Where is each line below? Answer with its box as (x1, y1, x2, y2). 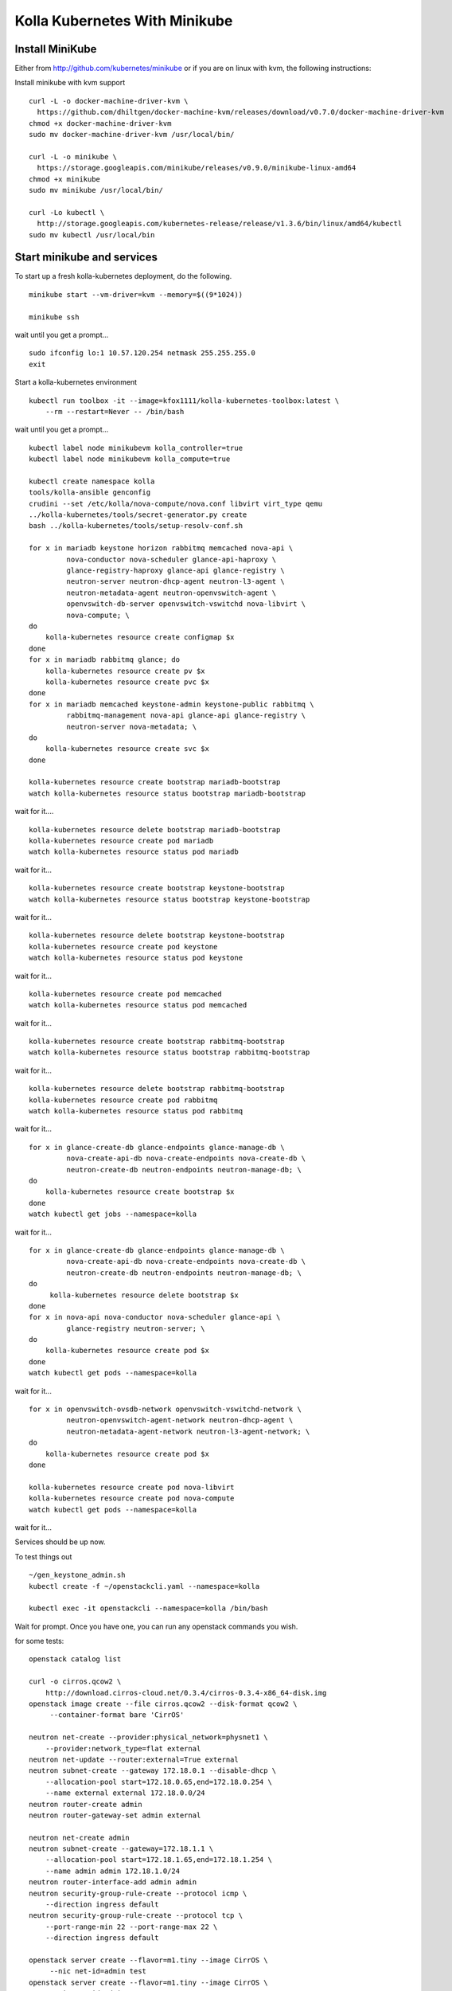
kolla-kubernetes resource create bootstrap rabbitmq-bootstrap (29, 1037, 286, 1046)
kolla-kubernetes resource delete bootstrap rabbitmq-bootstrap (29, 1084, 286, 1093)
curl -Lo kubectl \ (29, 208, 105, 217)
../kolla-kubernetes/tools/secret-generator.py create (29, 510, 247, 519)
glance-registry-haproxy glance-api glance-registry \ (66, 566, 286, 575)
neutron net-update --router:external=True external (29, 1754, 239, 1764)
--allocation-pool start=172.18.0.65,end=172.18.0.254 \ (45, 1777, 272, 1786)
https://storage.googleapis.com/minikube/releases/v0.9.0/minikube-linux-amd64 (37, 163, 357, 173)
